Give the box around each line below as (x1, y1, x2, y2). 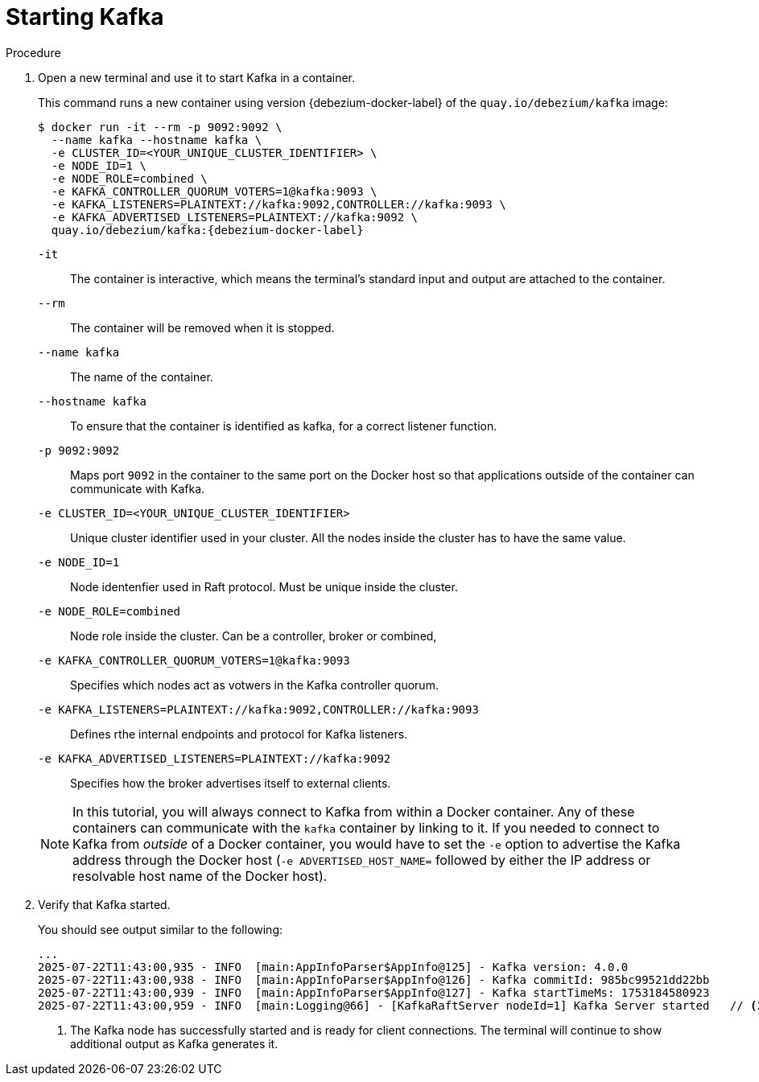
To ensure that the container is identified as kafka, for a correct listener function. (70, 418, 497, 433)
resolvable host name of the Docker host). (72, 867, 328, 884)
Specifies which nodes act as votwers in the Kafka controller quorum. (70, 677, 439, 692)
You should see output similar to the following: (38, 922, 283, 936)
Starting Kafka (6, 3, 164, 31)
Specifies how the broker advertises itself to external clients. (70, 776, 391, 790)
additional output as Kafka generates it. (70, 1036, 278, 1051)
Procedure (6, 45, 61, 60)
